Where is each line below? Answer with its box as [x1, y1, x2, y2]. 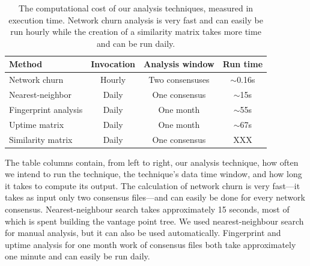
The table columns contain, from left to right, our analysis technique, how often [5, 156, 299, 168]
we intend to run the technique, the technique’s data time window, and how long [5, 168, 302, 180]
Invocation [91, 58, 136, 70]
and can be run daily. [96, 37, 175, 49]
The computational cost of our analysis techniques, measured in [19, 2, 254, 14]
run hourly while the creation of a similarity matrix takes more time [10, 25, 261, 38]
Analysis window [144, 58, 214, 70]
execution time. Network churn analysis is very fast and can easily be [8, 13, 263, 26]
